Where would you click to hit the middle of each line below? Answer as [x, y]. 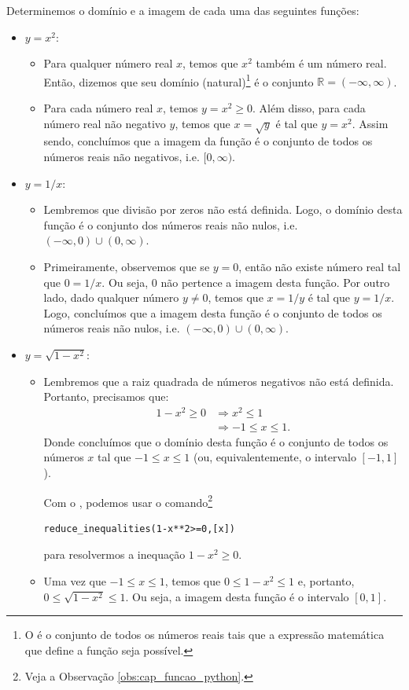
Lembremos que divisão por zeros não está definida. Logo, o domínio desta [223, 209]
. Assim [370, 123]
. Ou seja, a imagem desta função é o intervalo [237, 596]
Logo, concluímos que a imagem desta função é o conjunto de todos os [213, 312]
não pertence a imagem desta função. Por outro [275, 282]
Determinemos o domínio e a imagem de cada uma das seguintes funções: [183, 10]
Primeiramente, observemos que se [127, 266]
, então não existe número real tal [320, 266]
